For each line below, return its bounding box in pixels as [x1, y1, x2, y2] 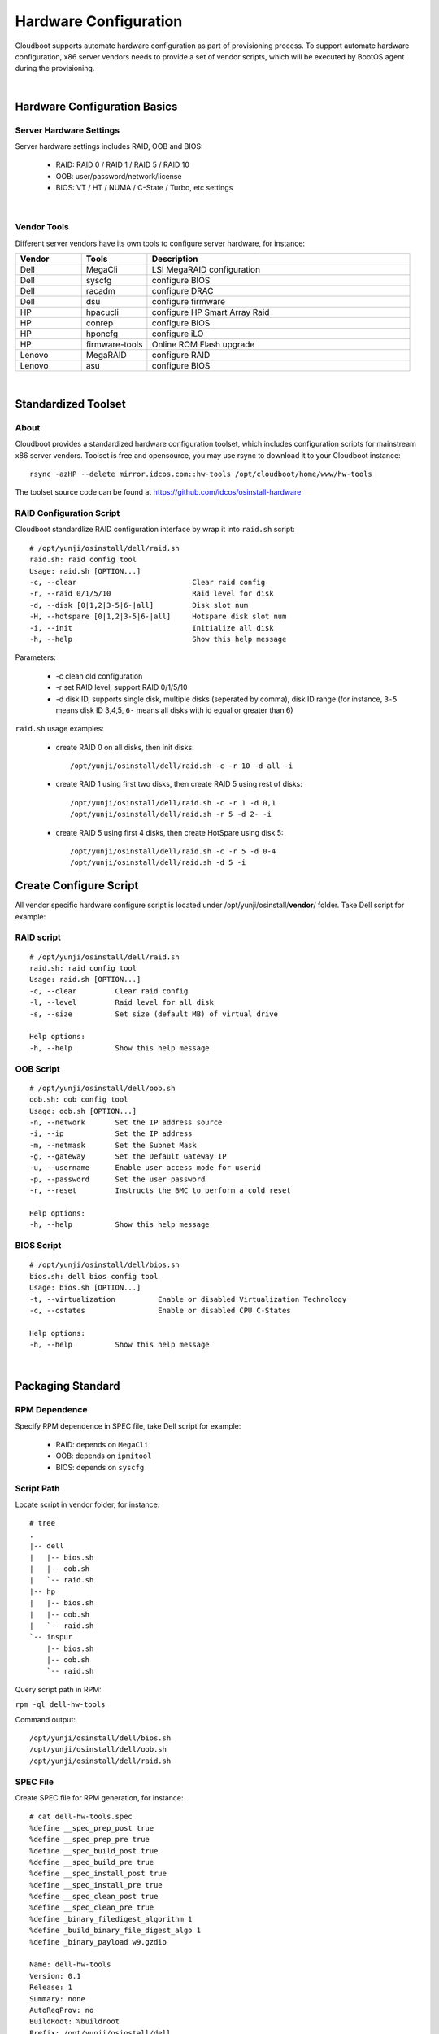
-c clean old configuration [55, 671, 143, 681]
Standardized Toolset [15, 397, 126, 411]
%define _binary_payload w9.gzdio [29, 1937, 167, 1946]
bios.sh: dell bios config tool [29, 1272, 159, 1281]
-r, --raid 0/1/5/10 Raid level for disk [29, 589, 274, 598]
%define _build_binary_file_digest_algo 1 [29, 1926, 202, 1936]
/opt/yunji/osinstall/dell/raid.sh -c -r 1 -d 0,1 [70, 798, 276, 807]
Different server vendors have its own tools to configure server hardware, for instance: [15, 238, 305, 248]
